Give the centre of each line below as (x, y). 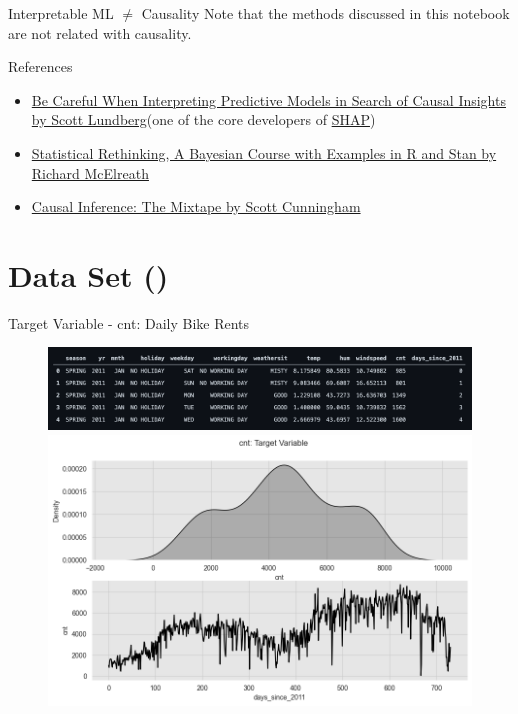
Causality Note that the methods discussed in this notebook (325, 13)
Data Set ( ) (88, 274)
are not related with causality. (100, 32)
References (40, 66)
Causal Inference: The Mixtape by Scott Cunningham (196, 206)
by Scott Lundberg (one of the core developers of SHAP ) (203, 119)
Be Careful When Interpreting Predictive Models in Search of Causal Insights (268, 99)
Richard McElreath (90, 172)
